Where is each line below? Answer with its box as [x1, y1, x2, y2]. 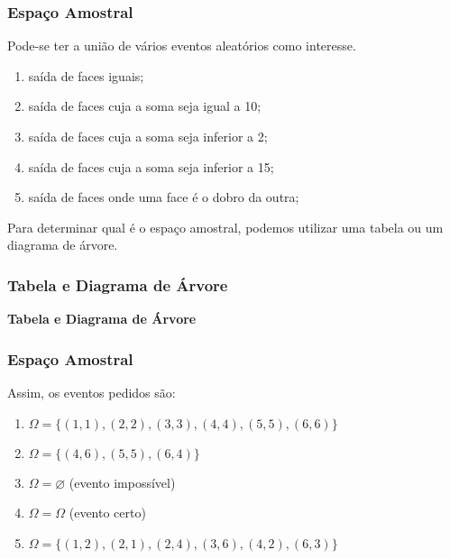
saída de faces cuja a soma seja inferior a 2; [28, 127, 268, 145]
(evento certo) [69, 503, 146, 522]
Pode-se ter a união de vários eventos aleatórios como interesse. [7, 36, 356, 55]
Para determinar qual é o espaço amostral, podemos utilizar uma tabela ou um [7, 217, 444, 236]
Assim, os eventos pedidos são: [7, 383, 176, 401]
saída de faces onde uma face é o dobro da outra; [28, 188, 299, 206]
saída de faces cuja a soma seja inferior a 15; [28, 157, 274, 176]
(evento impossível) [69, 472, 176, 491]
